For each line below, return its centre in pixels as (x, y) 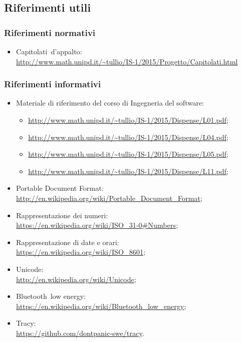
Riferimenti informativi (53, 84)
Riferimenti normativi (50, 32)
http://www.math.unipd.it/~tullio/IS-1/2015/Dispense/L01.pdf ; (128, 120)
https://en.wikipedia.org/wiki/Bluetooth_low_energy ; (101, 306)
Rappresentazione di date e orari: (67, 242)
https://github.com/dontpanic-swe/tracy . (80, 333)
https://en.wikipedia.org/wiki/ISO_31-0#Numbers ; (97, 225)
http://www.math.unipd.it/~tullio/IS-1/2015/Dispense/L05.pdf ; (128, 154)
